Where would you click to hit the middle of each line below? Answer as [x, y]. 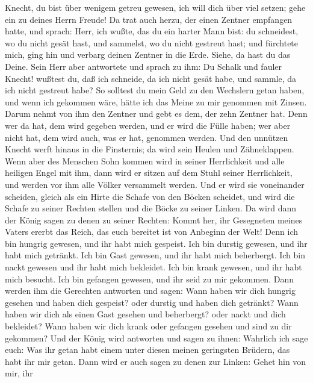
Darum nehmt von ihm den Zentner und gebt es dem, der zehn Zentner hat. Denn [156, 114]
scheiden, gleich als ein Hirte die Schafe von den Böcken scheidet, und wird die [150, 196]
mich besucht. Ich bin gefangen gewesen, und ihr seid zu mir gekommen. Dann [149, 279]
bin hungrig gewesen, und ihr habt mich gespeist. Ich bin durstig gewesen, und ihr [156, 243]
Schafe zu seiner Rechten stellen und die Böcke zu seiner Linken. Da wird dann [151, 208]
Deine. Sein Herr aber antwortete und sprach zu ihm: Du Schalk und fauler [144, 66]
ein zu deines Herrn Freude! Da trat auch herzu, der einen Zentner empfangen [149, 19]
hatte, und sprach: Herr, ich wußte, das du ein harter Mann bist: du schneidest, [152, 31]
